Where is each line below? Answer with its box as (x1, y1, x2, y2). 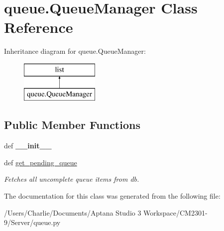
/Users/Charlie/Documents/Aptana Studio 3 (4, 207, 141, 218)
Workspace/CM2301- (143, 207, 208, 218)
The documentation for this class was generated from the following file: (4, 191, 221, 201)
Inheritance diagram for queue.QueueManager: (4, 46, 146, 56)
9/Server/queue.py (4, 217, 61, 228)
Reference (4, 17, 73, 37)
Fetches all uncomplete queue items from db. (4, 174, 139, 184)
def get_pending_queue (4, 157, 77, 167)
